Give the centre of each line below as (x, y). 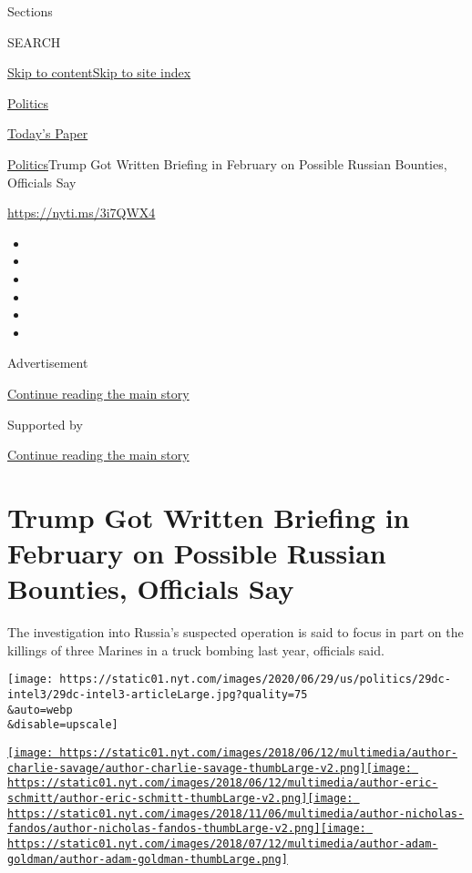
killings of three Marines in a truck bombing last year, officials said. (196, 650)
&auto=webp (40, 710)
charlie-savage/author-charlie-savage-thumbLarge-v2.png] (187, 768)
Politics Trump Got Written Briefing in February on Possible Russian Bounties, (227, 163)
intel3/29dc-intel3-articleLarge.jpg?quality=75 (158, 695)
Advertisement (48, 363)
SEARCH (34, 41)
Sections (30, 11)
